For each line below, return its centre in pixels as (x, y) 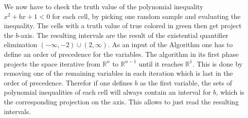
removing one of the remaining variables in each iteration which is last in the (118, 73)
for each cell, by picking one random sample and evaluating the (146, 16)
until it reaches (161, 63)
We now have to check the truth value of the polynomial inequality (104, 6)
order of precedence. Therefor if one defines (68, 82)
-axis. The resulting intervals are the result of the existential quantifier (124, 35)
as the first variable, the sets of (186, 82)
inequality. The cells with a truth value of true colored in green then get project (123, 25)
